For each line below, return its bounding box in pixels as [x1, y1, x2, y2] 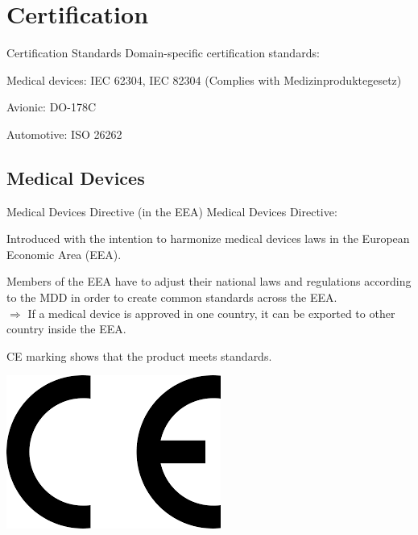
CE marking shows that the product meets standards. [6, 347, 272, 364]
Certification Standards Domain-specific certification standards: [6, 44, 320, 61]
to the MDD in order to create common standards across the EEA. [6, 289, 337, 306]
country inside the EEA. [6, 320, 126, 337]
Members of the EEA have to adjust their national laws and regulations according [6, 273, 412, 290]
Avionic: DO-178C [6, 98, 97, 115]
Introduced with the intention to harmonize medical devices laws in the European [6, 230, 410, 247]
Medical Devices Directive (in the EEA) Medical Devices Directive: [6, 203, 337, 219]
